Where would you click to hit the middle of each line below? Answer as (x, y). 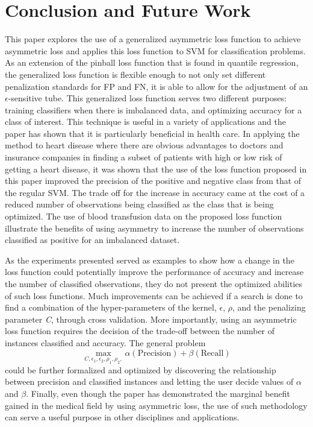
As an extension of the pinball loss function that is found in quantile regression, (152, 62)
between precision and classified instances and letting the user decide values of (149, 381)
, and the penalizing (269, 307)
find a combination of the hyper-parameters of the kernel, (111, 307)
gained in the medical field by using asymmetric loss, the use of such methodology (156, 405)
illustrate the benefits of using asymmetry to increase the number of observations (154, 228)
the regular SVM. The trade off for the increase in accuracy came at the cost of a (155, 192)
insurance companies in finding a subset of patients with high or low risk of (144, 157)
